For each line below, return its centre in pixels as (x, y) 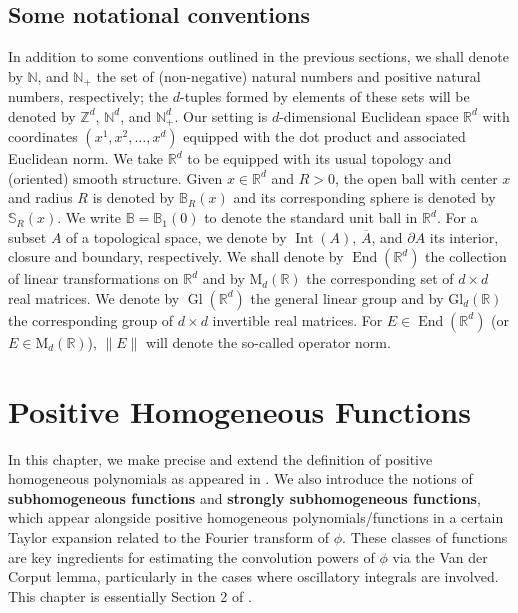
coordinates (43, 136)
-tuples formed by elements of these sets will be (325, 96)
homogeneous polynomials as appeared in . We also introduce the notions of (240, 478)
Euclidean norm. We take (86, 158)
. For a (457, 217)
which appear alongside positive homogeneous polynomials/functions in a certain (256, 517)
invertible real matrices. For (297, 319)
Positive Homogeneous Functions (239, 410)
